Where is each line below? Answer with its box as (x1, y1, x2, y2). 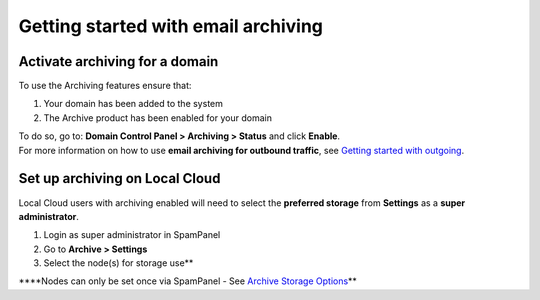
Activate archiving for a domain (18, 53, 219, 70)
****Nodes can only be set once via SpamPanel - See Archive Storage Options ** (18, 275, 357, 287)
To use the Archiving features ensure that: (18, 80, 192, 92)
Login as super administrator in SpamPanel (43, 229, 221, 241)
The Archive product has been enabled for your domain (43, 111, 272, 124)
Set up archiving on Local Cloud (18, 170, 221, 187)
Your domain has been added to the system (43, 98, 224, 110)
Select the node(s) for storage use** (43, 257, 194, 269)
